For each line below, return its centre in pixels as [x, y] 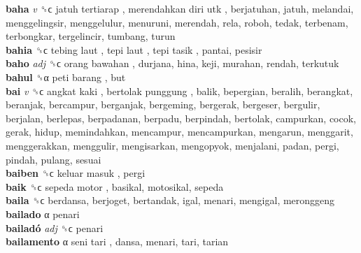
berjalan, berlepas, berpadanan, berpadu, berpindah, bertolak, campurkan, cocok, [181, 118]
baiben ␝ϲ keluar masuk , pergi [76, 173]
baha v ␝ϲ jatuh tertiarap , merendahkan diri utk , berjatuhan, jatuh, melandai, [180, 8]
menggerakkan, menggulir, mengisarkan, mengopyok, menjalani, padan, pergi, [172, 145]
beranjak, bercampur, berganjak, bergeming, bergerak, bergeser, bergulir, [163, 104]
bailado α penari [43, 214]
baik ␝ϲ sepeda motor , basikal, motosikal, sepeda [115, 186]
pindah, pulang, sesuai [54, 159]
